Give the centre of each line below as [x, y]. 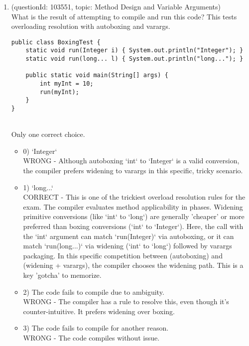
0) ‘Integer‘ [40, 151]
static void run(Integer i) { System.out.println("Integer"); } [134, 51]
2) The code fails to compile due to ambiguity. [94, 291]
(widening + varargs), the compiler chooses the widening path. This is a [133, 265]
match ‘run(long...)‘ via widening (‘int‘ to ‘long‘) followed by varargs [127, 246]
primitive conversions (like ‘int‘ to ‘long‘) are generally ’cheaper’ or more [134, 216]
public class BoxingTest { [56, 42]
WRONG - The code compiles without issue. [91, 337]
